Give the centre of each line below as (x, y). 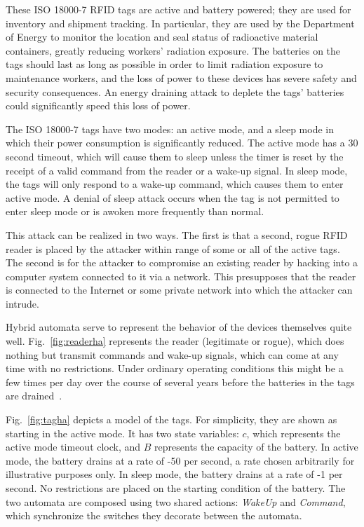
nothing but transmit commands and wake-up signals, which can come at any (172, 354)
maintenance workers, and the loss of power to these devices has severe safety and (181, 77)
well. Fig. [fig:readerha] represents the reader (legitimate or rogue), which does (175, 341)
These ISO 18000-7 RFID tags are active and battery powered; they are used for (178, 9)
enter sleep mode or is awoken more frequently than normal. (135, 211)
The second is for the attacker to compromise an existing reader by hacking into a (182, 262)
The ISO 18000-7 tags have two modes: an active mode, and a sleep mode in (170, 129)
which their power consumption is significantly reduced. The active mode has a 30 (182, 143)
